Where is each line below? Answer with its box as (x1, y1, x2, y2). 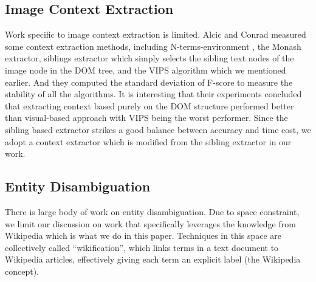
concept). (5, 264, 39, 277)
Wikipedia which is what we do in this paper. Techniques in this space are (5, 229, 282, 242)
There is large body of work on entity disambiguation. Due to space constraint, (5, 205, 300, 218)
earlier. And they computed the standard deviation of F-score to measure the (5, 75, 293, 88)
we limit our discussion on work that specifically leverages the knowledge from (5, 217, 296, 230)
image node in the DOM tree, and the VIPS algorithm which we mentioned (5, 63, 286, 76)
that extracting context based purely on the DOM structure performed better (5, 99, 294, 112)
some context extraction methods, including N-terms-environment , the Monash (5, 40, 301, 52)
